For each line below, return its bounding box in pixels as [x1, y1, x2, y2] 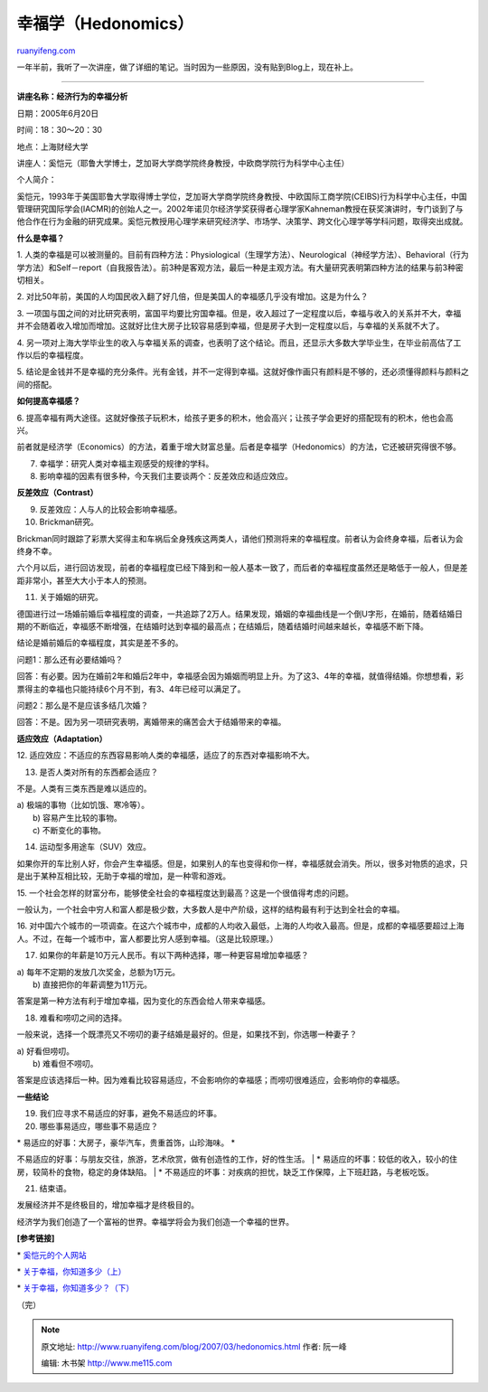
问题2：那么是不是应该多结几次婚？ [16, 700, 149, 710]
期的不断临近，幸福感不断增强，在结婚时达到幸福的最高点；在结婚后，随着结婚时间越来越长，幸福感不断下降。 [16, 621, 428, 632]
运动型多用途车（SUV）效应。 [39, 842, 152, 852]
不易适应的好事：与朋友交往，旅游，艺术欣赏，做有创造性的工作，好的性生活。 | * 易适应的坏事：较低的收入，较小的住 [16, 1153, 458, 1165]
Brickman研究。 [39, 516, 99, 528]
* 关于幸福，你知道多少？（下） [16, 1283, 135, 1293]
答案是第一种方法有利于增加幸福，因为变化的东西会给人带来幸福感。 [16, 995, 270, 1007]
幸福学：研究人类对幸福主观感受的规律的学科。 [39, 457, 214, 469]
